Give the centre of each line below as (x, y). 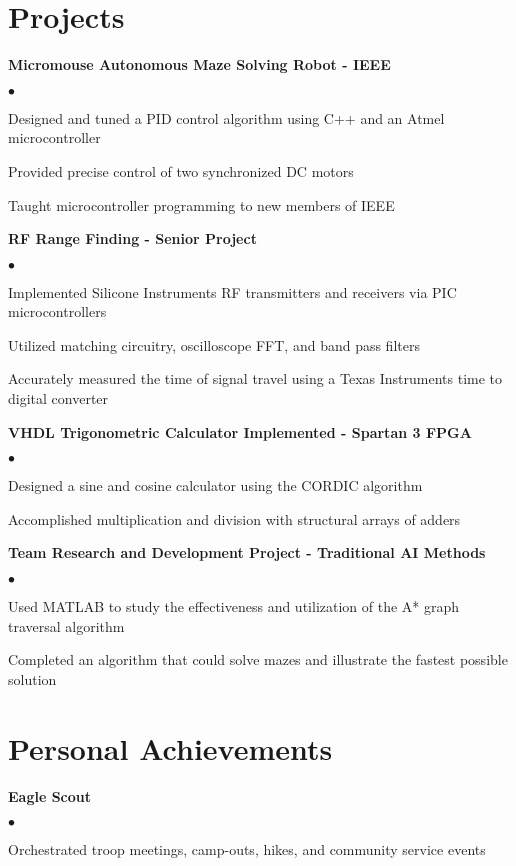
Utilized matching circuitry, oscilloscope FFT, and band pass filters (214, 344)
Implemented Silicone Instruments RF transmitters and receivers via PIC (232, 291)
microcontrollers (57, 311)
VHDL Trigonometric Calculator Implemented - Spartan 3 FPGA (240, 431)
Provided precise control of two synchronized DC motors (181, 170)
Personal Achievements (170, 747)
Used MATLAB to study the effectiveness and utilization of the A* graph (234, 606)
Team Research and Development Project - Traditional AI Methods (247, 552)
